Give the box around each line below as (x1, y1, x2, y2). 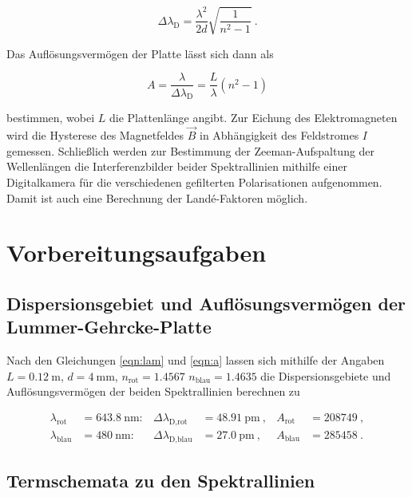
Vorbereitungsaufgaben (6, 236, 267, 269)
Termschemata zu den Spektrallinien (6, 467, 315, 492)
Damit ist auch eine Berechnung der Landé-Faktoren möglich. (6, 189, 308, 206)
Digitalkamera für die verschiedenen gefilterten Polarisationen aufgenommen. (6, 173, 382, 190)
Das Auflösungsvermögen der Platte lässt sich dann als (6, 45, 274, 61)
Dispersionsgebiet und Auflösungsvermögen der (6, 290, 406, 315)
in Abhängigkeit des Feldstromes (199, 127, 359, 144)
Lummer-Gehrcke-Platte (6, 314, 212, 339)
